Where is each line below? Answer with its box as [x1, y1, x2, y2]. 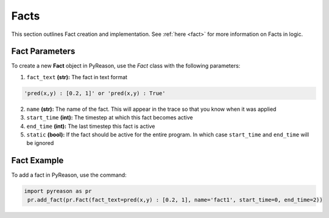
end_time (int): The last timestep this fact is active [26, 122, 155, 130]
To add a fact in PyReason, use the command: [11, 171, 127, 179]
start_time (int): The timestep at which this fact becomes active [26, 114, 193, 121]
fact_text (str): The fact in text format [26, 73, 128, 80]
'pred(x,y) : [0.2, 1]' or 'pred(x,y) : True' [24, 90, 166, 97]
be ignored [26, 139, 54, 147]
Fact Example [11, 155, 64, 166]
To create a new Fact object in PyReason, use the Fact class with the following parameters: [11, 62, 241, 69]
